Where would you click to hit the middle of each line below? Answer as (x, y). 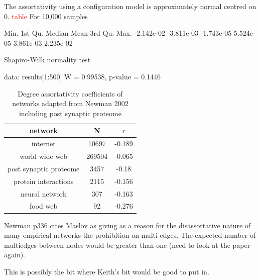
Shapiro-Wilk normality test (47, 60)
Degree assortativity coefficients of (70, 93)
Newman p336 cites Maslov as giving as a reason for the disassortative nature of (127, 225)
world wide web (44, 156)
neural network (43, 193)
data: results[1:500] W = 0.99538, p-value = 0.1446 (83, 76)
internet (43, 144)
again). (15, 255)
